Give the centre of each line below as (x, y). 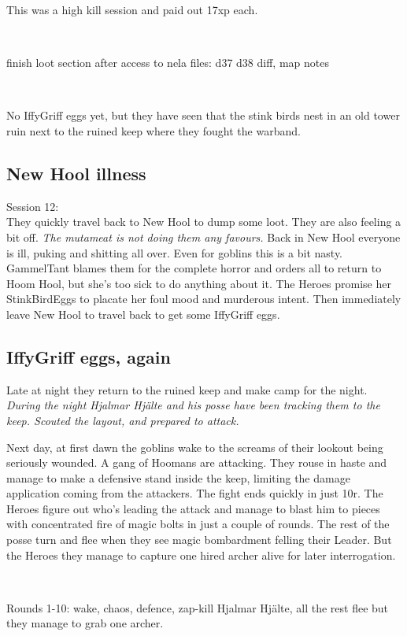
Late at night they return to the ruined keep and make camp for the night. (187, 389)
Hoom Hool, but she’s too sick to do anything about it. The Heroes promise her (199, 283)
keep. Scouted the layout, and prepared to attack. (123, 420)
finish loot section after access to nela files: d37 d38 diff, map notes (168, 63)
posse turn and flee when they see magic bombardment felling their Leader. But (199, 540)
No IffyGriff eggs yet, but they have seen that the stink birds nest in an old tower (203, 115)
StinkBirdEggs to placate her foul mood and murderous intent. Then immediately (204, 299)
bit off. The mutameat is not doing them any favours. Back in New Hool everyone (203, 237)
